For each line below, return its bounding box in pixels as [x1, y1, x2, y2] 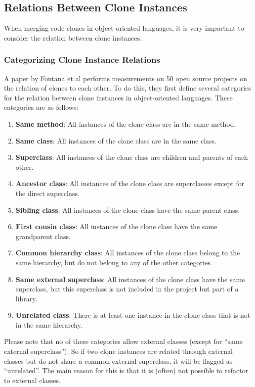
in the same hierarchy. [15, 319, 83, 330]
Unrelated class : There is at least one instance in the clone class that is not [15, 310, 251, 320]
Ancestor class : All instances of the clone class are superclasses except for [15, 178, 245, 189]
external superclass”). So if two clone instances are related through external [4, 346, 233, 356]
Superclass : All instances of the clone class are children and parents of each [15, 152, 248, 162]
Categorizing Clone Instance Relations [4, 53, 160, 66]
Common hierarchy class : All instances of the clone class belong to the [15, 247, 240, 258]
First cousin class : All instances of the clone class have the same [15, 221, 217, 232]
